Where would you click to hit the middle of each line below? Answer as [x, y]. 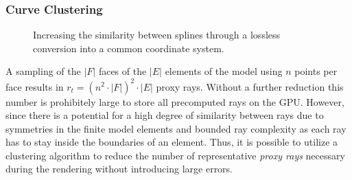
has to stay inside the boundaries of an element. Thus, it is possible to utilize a [172, 142]
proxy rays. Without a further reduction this [250, 86]
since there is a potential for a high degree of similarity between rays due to [165, 115]
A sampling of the [43, 71]
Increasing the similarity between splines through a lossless [157, 35]
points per [316, 71]
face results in [35, 86]
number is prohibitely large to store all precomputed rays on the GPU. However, [175, 101]
